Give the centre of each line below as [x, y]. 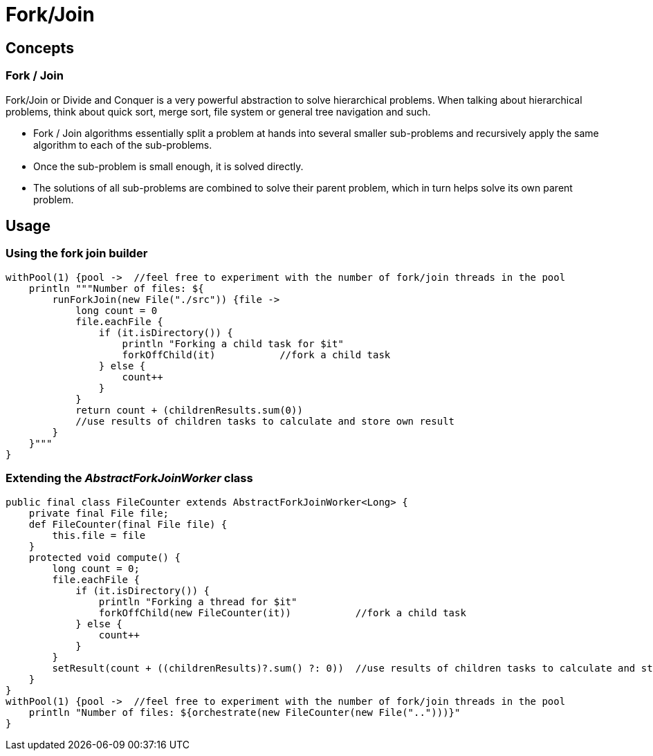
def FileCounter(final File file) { [128, 524]
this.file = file [99, 535]
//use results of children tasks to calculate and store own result [265, 421]
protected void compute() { [104, 557]
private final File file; [99, 513]
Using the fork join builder [77, 253]
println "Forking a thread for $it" [198, 601]
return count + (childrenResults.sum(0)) [189, 410]
